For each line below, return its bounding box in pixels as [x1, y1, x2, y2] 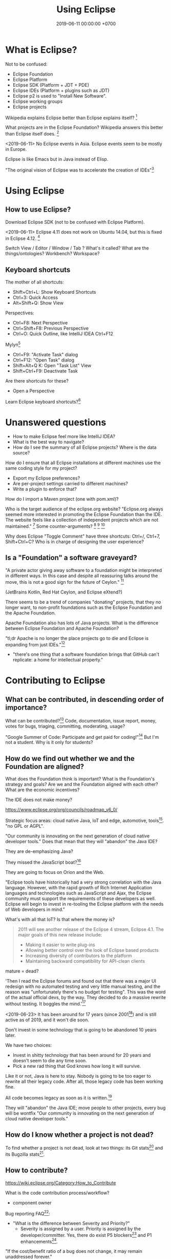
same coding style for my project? [5, 465, 77, 471]
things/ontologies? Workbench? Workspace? [5, 251, 100, 257]
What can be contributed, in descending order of [5, 695, 164, 704]
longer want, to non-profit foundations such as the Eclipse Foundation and [5, 604, 162, 611]
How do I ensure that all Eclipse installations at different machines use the [5, 460, 161, 466]
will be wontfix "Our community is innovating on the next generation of [5, 1110, 155, 1116]
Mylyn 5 [5, 340, 21, 348]
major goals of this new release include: [17, 931, 102, 938]
